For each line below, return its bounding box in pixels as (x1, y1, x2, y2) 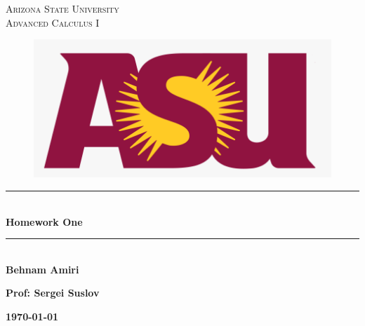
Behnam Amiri (6, 262, 79, 276)
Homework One (6, 214, 83, 229)
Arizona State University (6, 1, 119, 15)
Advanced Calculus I (6, 15, 100, 29)
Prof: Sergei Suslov (6, 285, 100, 300)
